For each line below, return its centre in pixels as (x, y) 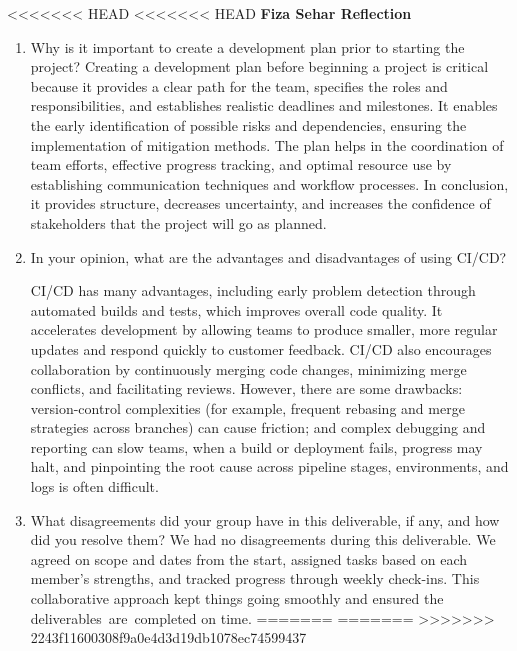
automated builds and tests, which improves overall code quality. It (236, 309)
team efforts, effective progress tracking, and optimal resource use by (241, 164)
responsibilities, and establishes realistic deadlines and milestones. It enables (264, 105)
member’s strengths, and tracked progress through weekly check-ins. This (255, 578)
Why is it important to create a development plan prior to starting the (247, 46)
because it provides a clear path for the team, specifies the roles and (239, 85)
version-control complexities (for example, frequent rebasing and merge (247, 407)
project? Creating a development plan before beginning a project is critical (259, 66)
